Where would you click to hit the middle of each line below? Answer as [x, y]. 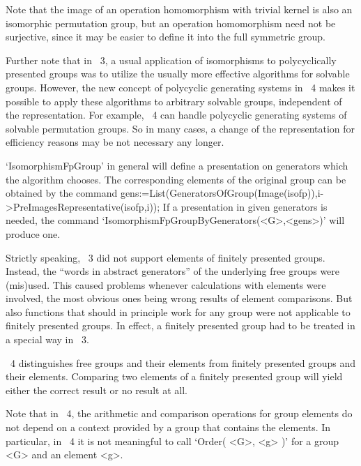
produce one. [33, 233]
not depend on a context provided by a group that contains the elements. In [168, 427]
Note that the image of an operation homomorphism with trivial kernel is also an [179, 9]
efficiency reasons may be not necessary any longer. [115, 142]
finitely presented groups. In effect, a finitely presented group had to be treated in [180, 325]
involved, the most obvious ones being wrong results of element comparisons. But [179, 298]
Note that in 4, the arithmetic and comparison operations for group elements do [179, 413]
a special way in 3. [47, 339]
